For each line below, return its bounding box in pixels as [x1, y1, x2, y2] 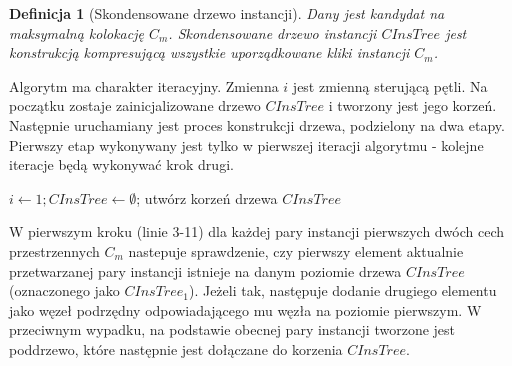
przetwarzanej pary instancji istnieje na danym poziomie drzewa [9, 260, 402, 281]
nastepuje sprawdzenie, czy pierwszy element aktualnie [128, 240, 464, 261]
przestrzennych [9, 240, 100, 261]
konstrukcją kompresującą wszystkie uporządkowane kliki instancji [9, 42, 410, 63]
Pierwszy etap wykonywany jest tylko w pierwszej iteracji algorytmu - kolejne [9, 134, 484, 155]
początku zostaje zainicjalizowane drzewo [9, 95, 261, 116]
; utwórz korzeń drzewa [136, 187, 278, 208]
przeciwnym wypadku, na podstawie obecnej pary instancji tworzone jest [9, 319, 456, 340]
